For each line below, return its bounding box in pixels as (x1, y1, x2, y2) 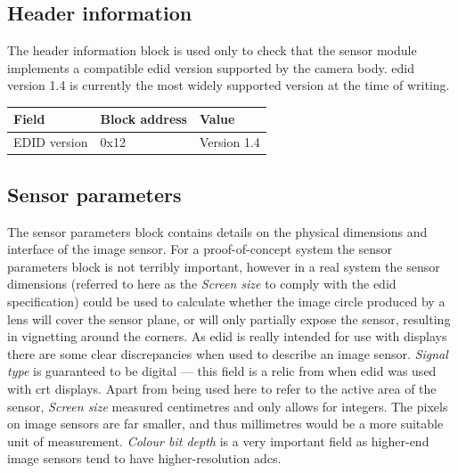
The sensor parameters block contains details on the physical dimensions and (7, 222, 428, 241)
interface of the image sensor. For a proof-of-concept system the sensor (7, 240, 393, 258)
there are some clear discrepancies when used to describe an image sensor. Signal (7, 344, 448, 363)
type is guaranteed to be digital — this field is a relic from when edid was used (7, 362, 437, 380)
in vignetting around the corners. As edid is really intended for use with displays (7, 327, 447, 346)
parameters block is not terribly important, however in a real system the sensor (7, 257, 440, 275)
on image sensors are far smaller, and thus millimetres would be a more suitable (7, 414, 444, 433)
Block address (100, 110, 187, 128)
